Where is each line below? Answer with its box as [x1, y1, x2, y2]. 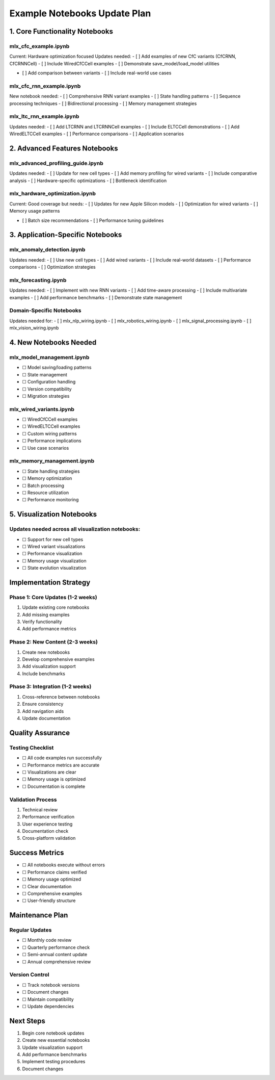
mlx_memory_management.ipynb [9, 457, 94, 465]
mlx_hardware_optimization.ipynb [9, 190, 96, 197]
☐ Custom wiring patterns [22, 430, 77, 436]
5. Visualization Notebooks [9, 510, 97, 519]
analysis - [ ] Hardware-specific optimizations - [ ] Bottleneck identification [9, 177, 167, 184]
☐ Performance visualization [22, 551, 82, 557]
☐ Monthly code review [22, 937, 72, 943]
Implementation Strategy [9, 578, 91, 586]
